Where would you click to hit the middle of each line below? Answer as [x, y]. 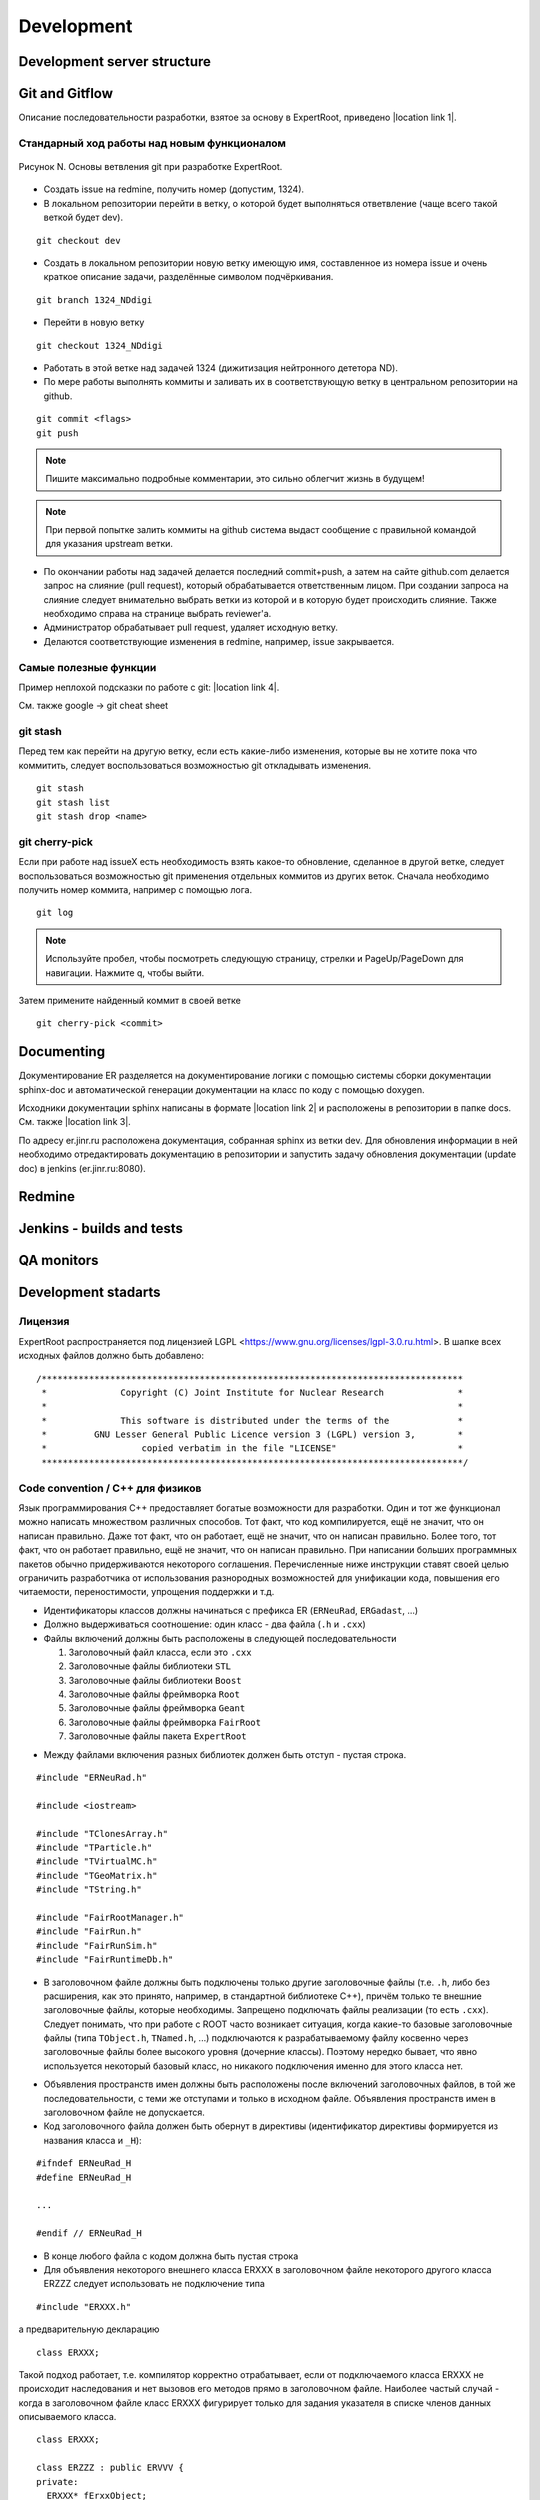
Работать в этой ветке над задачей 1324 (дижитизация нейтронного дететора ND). [221, 367]
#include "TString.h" [89, 1889]
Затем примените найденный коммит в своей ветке [130, 1000]
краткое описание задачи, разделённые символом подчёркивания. [188, 277]
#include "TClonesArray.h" [102, 1833]
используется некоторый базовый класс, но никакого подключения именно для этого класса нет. [253, 2066]
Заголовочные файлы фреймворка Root [154, 1694]
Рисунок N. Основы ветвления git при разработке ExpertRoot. [150, 167]
